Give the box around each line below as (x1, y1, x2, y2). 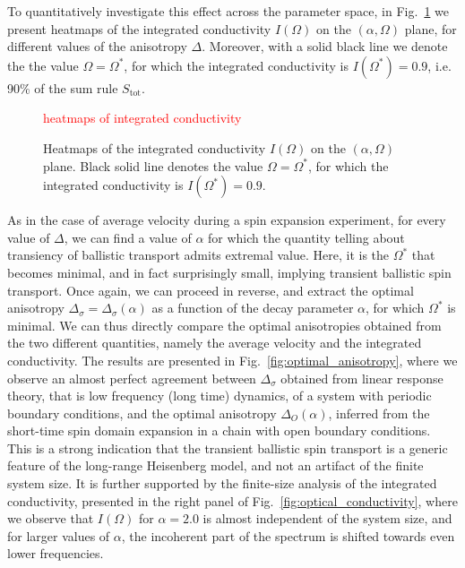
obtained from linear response (280, 368, 443, 387)
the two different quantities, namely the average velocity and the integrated (7, 333, 422, 352)
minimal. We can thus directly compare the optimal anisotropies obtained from (7, 315, 442, 334)
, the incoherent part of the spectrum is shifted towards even (121, 526, 455, 545)
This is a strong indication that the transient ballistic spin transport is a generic (7, 438, 448, 457)
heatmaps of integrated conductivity (43, 108, 242, 127)
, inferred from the (328, 403, 430, 422)
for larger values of (7, 526, 110, 545)
